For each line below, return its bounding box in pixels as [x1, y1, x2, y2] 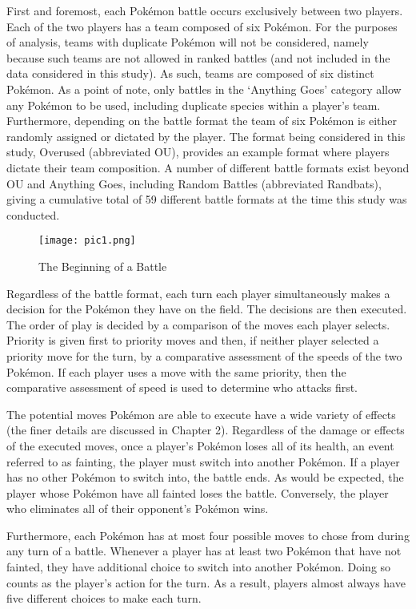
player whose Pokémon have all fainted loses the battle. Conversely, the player [6, 484, 389, 501]
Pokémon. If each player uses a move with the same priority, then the [6, 363, 346, 380]
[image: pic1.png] [38, 235, 136, 247]
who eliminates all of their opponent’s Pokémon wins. [6, 500, 269, 517]
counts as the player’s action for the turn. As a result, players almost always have [6, 574, 406, 591]
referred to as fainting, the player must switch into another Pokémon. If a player [6, 453, 400, 470]
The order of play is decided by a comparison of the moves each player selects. [6, 316, 390, 333]
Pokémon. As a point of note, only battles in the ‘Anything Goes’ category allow [6, 80, 402, 97]
